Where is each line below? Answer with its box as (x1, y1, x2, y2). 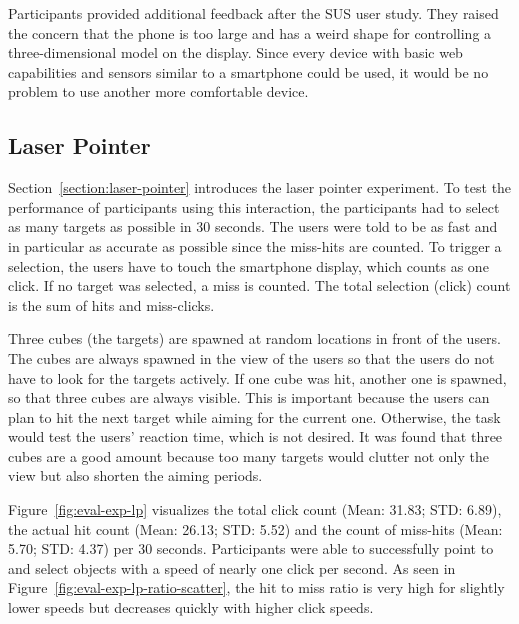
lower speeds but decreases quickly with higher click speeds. (8, 597, 374, 618)
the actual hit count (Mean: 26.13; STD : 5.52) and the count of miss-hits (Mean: (8, 518, 503, 539)
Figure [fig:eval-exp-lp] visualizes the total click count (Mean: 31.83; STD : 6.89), (8, 499, 502, 520)
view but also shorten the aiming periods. (8, 465, 263, 486)
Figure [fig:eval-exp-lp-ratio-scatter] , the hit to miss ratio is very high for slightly (8, 577, 505, 598)
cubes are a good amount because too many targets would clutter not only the (8, 445, 489, 466)
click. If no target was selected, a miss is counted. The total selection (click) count (8, 275, 511, 296)
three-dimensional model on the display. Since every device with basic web (8, 42, 463, 63)
